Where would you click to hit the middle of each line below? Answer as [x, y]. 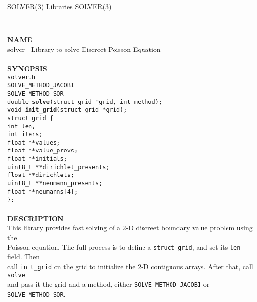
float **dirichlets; [41, 175]
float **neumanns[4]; [43, 191]
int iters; [25, 135]
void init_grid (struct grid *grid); [67, 110]
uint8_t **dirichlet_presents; [58, 167]
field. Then [24, 257]
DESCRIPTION [36, 218]
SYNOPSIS [27, 68]
